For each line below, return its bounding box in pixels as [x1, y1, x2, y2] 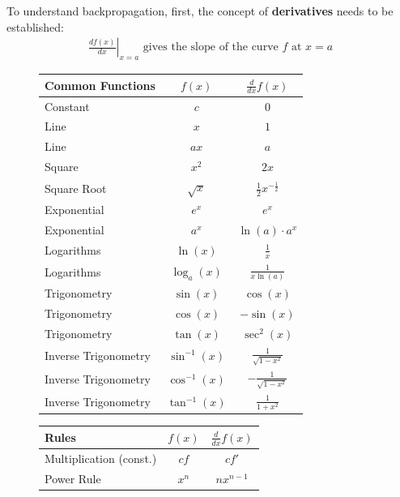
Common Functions [45, 76, 155, 93]
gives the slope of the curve [143, 41, 279, 54]
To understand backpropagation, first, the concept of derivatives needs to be [6, 2, 394, 19]
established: [6, 18, 64, 35]
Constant [45, 97, 90, 114]
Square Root [45, 179, 107, 196]
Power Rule [45, 469, 101, 486]
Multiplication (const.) [45, 449, 157, 466]
